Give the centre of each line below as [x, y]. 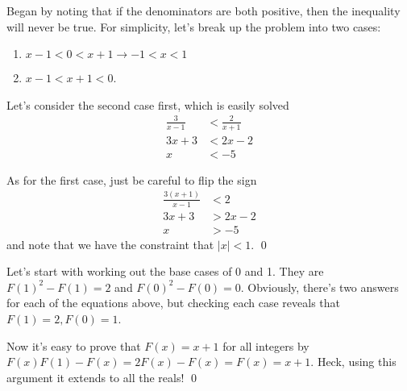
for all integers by [266, 345]
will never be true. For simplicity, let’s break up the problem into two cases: [194, 26]
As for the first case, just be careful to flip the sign [132, 179]
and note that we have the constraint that [110, 244]
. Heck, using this [353, 362]
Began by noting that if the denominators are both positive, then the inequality [203, 10]
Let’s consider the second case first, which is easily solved [148, 104]
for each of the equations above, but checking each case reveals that [174, 303]
